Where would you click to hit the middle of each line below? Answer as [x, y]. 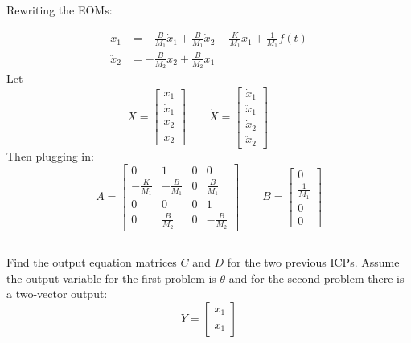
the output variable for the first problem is [111, 278]
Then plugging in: [50, 155]
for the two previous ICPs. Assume [313, 262]
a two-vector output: [57, 294]
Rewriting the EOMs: [60, 10]
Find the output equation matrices [92, 262]
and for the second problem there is [316, 278]
